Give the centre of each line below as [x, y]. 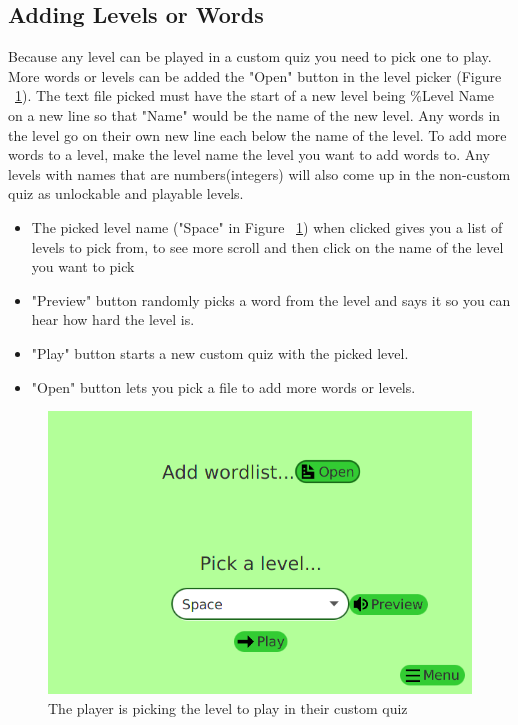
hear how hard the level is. [113, 319]
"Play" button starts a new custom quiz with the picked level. [220, 352]
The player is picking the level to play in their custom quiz [228, 707]
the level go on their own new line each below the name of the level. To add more [257, 134]
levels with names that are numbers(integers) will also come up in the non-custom [259, 173]
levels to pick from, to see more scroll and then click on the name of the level [267, 246]
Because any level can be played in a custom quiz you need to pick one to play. [250, 56]
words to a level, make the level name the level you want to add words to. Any [249, 154]
